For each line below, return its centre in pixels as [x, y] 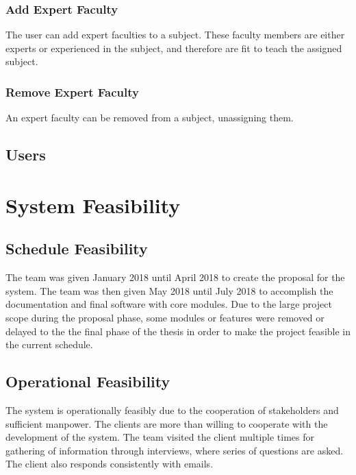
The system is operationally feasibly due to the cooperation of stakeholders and [172, 410]
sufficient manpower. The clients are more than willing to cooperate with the [167, 423]
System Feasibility [93, 205]
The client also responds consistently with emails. [110, 464]
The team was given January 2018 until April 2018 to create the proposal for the [175, 277]
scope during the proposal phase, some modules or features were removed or [165, 317]
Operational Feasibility [88, 381]
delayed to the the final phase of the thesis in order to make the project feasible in [178, 331]
